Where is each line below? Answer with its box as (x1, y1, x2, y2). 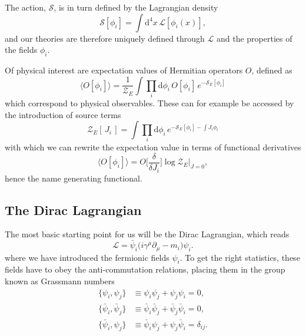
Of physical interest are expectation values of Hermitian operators (5, 63, 243, 76)
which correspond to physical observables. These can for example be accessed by (5, 96, 294, 109)
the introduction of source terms (5, 108, 121, 120)
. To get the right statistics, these (179, 251, 300, 263)
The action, (5, 1, 46, 13)
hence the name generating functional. (5, 172, 142, 184)
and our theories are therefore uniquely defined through (5, 32, 205, 44)
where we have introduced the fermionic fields (5, 251, 169, 263)
